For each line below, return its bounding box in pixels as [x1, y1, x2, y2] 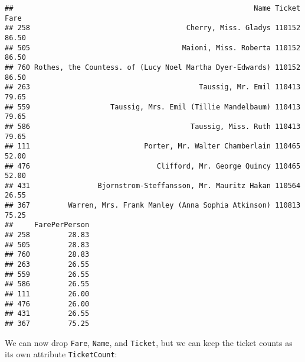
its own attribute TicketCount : [5, 348, 117, 360]
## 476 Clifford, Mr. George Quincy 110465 [5, 161, 301, 170]
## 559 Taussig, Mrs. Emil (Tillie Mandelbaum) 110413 [5, 102, 301, 111]
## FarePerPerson [5, 221, 90, 230]
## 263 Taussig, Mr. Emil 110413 [5, 83, 301, 92]
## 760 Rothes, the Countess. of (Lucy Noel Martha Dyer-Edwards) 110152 [5, 63, 301, 72]
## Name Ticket [5, 4, 301, 12]
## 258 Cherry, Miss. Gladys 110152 [5, 24, 301, 33]
